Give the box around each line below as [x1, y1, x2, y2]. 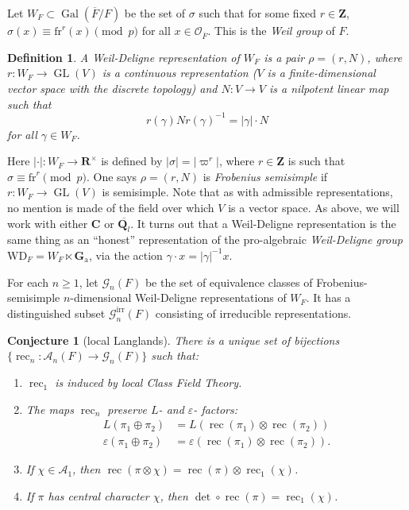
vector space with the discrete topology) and [7, 79, 218, 96]
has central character [48, 488, 149, 504]
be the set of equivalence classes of [145, 273, 313, 290]
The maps [25, 400, 74, 417]
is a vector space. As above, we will [228, 199, 399, 215]
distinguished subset [7, 304, 106, 321]
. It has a [306, 289, 351, 306]
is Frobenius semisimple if [203, 168, 328, 184]
